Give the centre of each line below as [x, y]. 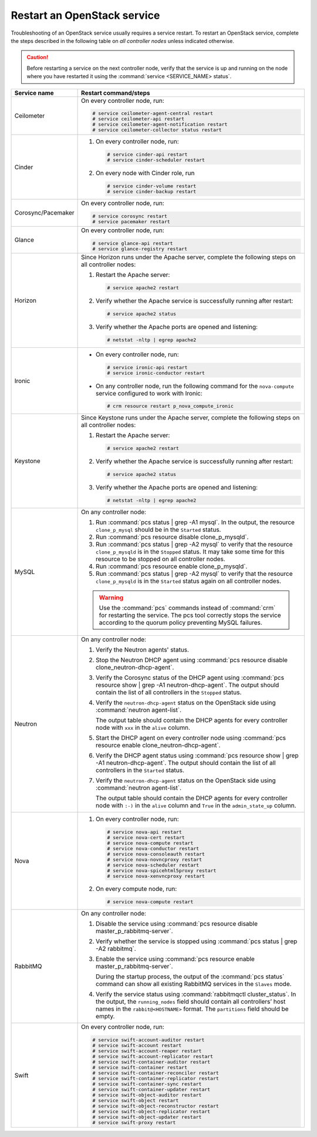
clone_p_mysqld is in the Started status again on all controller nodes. [188, 581]
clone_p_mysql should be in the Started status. [158, 529]
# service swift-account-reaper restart [147, 1051]
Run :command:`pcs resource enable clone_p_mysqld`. [172, 566]
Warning [111, 598]
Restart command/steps [116, 93]
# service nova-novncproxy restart [154, 859]
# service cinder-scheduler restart [156, 160]
